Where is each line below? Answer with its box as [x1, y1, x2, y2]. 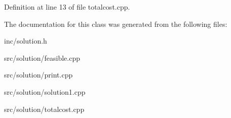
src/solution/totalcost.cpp [4, 103, 85, 114]
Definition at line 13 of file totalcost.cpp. [4, 2, 130, 12]
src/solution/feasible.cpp [4, 52, 81, 63]
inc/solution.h [4, 35, 47, 46]
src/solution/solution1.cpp [4, 86, 86, 97]
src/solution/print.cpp [4, 69, 73, 80]
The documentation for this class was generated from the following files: [4, 18, 227, 29]
